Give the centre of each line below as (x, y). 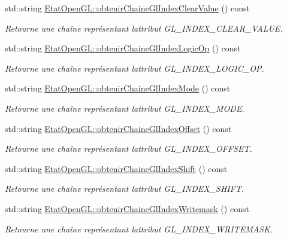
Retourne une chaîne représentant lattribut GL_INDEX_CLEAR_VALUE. (144, 28)
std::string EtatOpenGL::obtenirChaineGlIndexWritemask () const (127, 208)
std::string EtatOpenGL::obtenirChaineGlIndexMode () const (118, 88)
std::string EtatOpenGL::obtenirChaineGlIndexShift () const (116, 168)
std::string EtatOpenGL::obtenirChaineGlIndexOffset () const (118, 128)
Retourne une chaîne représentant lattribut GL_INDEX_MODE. (125, 108)
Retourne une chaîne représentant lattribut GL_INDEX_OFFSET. (129, 148)
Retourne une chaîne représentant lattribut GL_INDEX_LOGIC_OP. (135, 68)
